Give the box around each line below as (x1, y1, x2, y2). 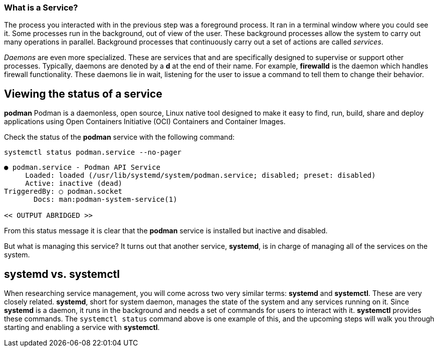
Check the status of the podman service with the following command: (4, 133, 235, 142)
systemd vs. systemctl (4, 267, 120, 280)
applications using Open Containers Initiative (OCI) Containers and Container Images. (4, 117, 286, 126)
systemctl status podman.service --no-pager (4, 148, 182, 157)
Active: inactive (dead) (25, 179, 123, 188)
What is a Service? (4, 3, 78, 13)
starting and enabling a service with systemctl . (4, 323, 160, 332)
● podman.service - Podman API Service (4, 163, 160, 172)
